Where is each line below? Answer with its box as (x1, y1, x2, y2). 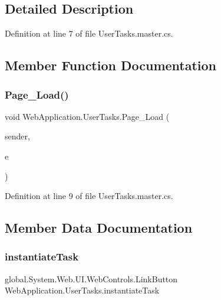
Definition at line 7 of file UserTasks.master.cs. (5, 27, 173, 40)
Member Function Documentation (5, 56, 217, 74)
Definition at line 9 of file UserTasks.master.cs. (5, 190, 173, 202)
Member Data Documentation (5, 219, 193, 237)
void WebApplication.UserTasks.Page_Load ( (5, 110, 170, 122)
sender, (5, 130, 30, 142)
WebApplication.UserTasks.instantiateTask (5, 284, 160, 296)
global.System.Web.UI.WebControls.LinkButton (5, 272, 178, 285)
